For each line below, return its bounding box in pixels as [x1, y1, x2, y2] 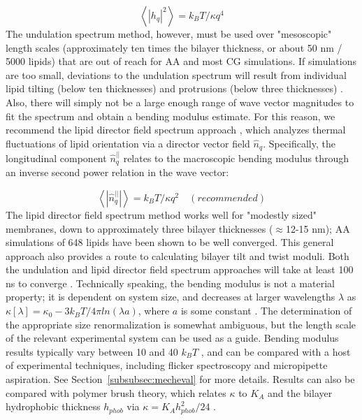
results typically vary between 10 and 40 [6, 344, 178, 359]
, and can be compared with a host [201, 344, 351, 359]
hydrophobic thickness [6, 399, 101, 414]
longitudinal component [6, 150, 107, 165]
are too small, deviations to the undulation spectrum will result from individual [6, 67, 347, 82]
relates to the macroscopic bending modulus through [123, 150, 349, 165]
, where [138, 303, 170, 318]
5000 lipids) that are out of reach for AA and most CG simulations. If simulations [6, 54, 356, 68]
